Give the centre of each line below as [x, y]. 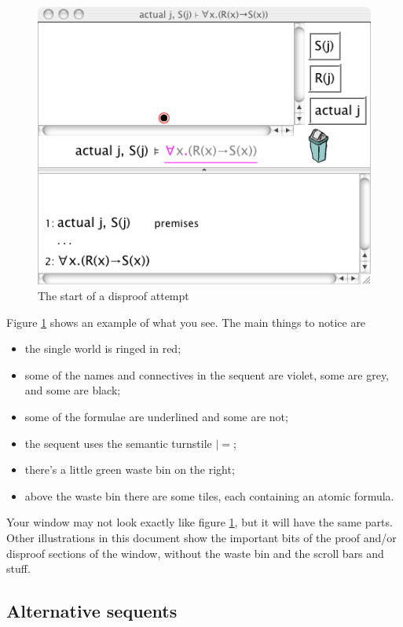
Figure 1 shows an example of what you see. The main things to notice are [186, 322]
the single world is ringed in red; [103, 348]
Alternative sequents [92, 611]
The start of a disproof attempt [114, 295]
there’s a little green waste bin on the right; [130, 469]
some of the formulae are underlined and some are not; [156, 416]
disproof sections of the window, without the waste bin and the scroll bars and [195, 553]
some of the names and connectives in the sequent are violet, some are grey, [207, 374]
